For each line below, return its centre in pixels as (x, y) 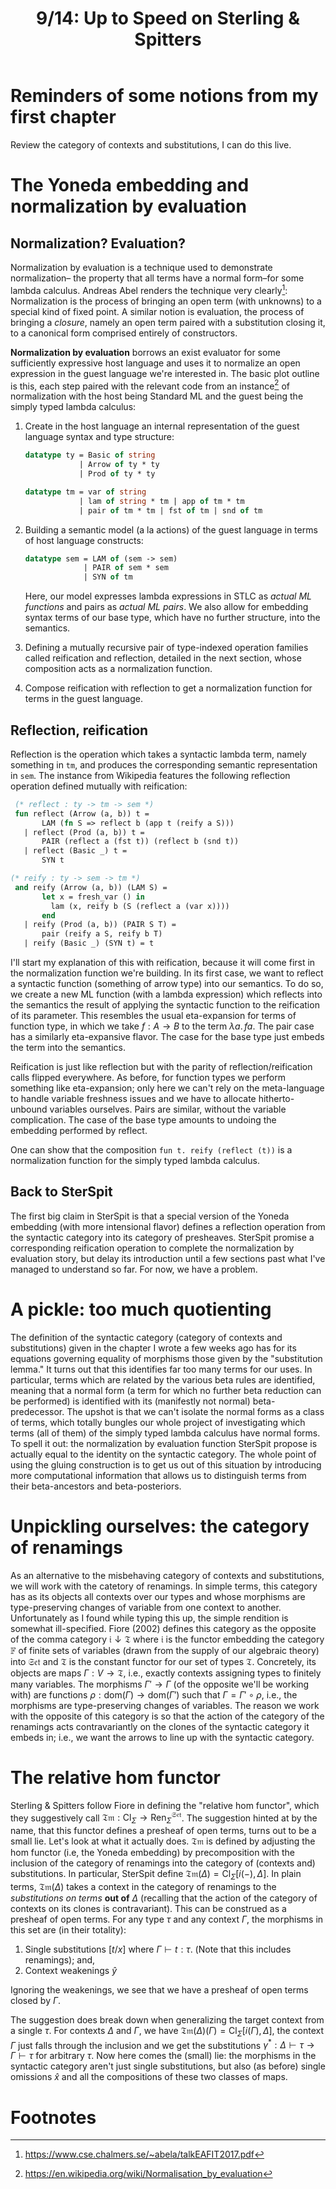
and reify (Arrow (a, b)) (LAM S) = (91, 887)
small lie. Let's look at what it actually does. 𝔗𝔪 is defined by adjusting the (163, 1841)
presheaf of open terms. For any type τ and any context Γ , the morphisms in (167, 1919)
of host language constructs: (84, 540)
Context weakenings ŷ (71, 1970)
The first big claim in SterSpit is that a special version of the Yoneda (150, 1216)
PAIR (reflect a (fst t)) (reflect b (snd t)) (140, 842)
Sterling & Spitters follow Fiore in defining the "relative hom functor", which (165, 1805)
